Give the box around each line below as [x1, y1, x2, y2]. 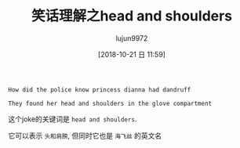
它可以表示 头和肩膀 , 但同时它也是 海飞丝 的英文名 [8, 131, 162, 140]
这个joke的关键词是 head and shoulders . [8, 114, 137, 124]
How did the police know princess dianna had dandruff [8, 85, 191, 94]
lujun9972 [115, 33, 148, 43]
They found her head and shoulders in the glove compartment [8, 99, 213, 107]
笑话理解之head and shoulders [31, 7, 233, 25]
